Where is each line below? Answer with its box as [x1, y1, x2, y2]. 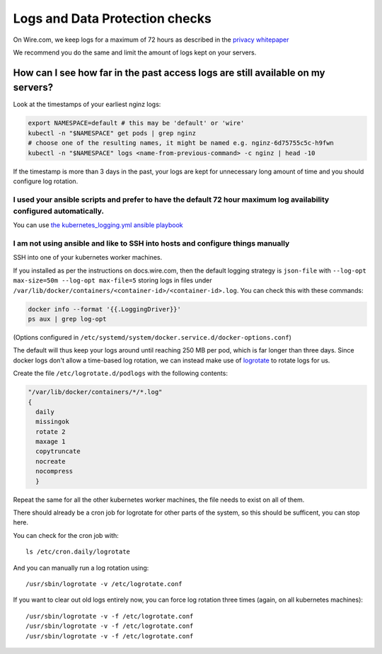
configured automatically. [13, 206, 105, 216]
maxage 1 [35, 437, 66, 446]
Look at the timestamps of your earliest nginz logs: [13, 100, 161, 109]
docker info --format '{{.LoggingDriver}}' [28, 305, 182, 313]
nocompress [35, 467, 74, 476]
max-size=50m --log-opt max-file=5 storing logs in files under [13, 276, 212, 285]
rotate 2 [35, 428, 66, 435]
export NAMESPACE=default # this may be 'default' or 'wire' [28, 119, 245, 127]
